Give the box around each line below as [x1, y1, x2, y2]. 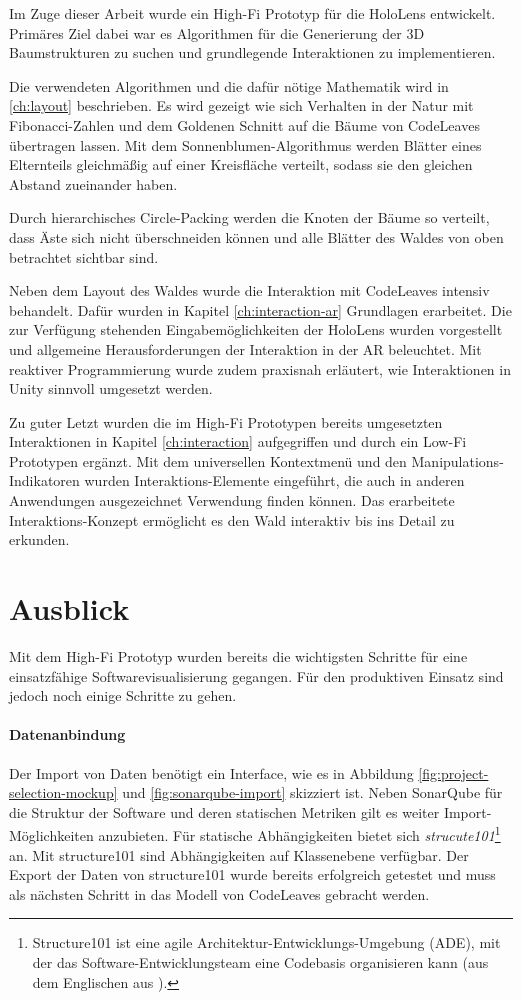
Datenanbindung [9, 724, 126, 745]
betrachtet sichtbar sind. [9, 246, 159, 267]
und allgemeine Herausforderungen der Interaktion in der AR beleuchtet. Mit [9, 338, 482, 359]
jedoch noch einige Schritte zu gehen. [9, 685, 237, 706]
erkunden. [9, 529, 70, 550]
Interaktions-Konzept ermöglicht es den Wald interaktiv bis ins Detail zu [9, 509, 455, 530]
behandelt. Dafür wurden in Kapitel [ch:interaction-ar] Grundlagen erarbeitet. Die [9, 299, 512, 320]
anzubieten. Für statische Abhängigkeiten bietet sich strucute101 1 [98, 822, 501, 845]
